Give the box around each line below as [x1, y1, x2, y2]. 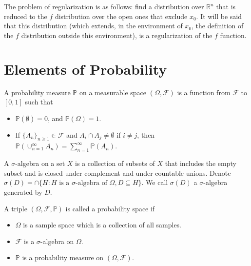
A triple [4, 203, 27, 213]
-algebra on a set [15, 158, 65, 168]
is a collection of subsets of [75, 158, 155, 168]
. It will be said [196, 11, 242, 21]
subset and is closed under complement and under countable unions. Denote [4, 167, 231, 178]
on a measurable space [79, 87, 147, 97]
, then [137, 129, 155, 140]
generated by [4, 187, 42, 197]
